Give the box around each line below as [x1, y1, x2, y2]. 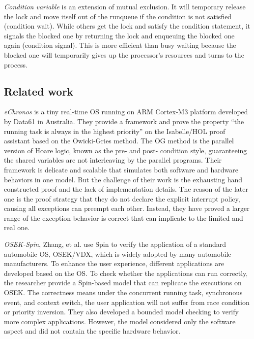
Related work [4, 83, 74, 99]
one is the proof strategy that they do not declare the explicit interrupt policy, [4, 193, 240, 203]
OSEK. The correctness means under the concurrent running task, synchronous [4, 287, 243, 298]
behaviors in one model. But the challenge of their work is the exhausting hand [4, 174, 243, 184]
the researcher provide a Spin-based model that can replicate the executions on [4, 277, 242, 288]
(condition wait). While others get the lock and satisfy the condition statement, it [4, 21, 251, 31]
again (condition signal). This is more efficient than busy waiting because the [4, 40, 236, 50]
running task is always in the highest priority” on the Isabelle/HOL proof [4, 126, 226, 136]
